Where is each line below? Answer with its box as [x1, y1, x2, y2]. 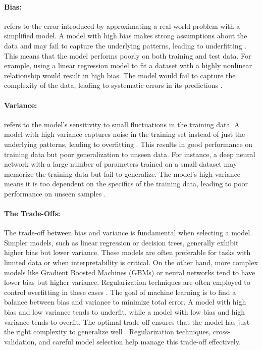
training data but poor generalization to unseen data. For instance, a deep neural [4, 148, 255, 159]
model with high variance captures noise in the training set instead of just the [4, 129, 245, 139]
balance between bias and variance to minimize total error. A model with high [4, 296, 246, 307]
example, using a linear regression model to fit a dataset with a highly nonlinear [4, 60, 252, 71]
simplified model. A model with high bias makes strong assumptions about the [4, 30, 247, 41]
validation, [4, 336, 37, 346]
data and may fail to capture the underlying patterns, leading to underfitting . [4, 40, 247, 51]
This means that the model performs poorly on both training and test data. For [4, 50, 251, 61]
